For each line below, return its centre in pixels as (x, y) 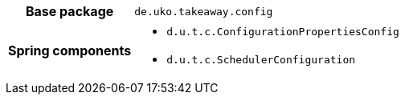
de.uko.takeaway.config (204, 11)
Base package (70, 11)
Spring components (70, 50)
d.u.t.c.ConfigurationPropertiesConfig (283, 32)
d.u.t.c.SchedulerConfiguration (261, 60)
